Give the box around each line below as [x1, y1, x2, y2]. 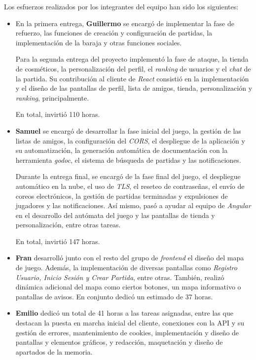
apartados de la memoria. [15, 346, 93, 357]
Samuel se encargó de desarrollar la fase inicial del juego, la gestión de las [15, 125, 241, 136]
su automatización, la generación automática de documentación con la [15, 145, 228, 155]
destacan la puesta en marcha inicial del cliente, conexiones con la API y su [15, 318, 245, 328]
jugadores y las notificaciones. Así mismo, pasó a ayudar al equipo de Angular [15, 200, 251, 211]
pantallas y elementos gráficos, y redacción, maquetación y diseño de [15, 337, 223, 347]
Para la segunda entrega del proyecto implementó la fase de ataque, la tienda [15, 54, 249, 64]
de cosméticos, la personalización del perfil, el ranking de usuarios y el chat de [15, 63, 251, 73]
